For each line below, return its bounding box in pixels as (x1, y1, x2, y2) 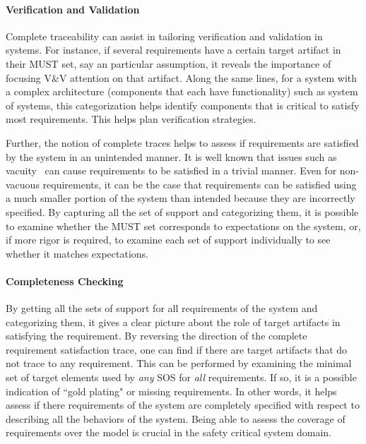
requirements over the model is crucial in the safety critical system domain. (6, 425, 331, 440)
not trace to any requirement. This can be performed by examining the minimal (6, 356, 352, 371)
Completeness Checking (6, 273, 124, 288)
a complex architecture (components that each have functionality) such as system (6, 84, 358, 99)
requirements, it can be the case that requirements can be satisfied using (42, 176, 357, 191)
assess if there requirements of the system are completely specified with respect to (6, 397, 360, 412)
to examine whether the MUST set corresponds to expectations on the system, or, (6, 218, 361, 233)
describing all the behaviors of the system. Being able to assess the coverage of (6, 411, 346, 426)
